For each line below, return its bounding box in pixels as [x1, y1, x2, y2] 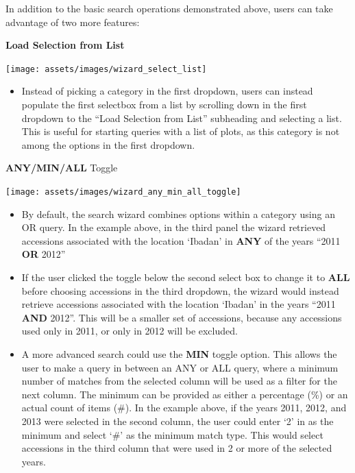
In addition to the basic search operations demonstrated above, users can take [5, 1, 333, 15]
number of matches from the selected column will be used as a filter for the [21, 374, 337, 388]
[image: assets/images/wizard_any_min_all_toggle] [5, 187, 241, 197]
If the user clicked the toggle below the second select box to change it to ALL [21, 270, 350, 284]
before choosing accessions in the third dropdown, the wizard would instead [21, 283, 339, 298]
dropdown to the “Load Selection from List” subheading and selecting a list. [21, 110, 342, 125]
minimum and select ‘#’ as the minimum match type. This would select [21, 427, 323, 441]
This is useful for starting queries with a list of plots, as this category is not [21, 124, 340, 138]
